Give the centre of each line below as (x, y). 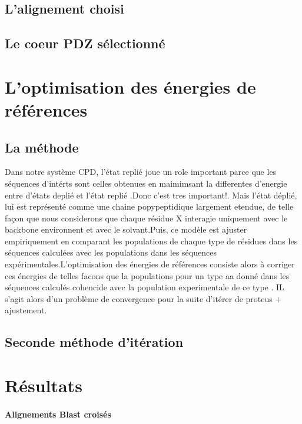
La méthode (42, 147)
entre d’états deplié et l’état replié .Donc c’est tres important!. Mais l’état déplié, (151, 195)
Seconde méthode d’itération (94, 342)
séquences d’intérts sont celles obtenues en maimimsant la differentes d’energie (146, 183)
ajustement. (26, 310)
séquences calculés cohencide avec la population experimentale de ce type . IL (145, 287)
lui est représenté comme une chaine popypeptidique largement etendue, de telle (149, 206)
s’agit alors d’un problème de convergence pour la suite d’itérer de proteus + (143, 298)
